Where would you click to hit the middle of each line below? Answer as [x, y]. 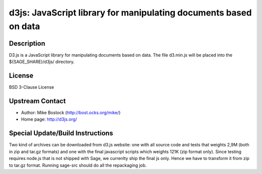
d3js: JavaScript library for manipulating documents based [130, 13]
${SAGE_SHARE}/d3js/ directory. [42, 62]
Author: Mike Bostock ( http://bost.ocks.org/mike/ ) [71, 113]
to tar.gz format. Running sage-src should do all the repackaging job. [78, 165]
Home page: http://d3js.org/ [49, 119]
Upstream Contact [37, 101]
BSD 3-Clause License [32, 87]
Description [27, 43]
